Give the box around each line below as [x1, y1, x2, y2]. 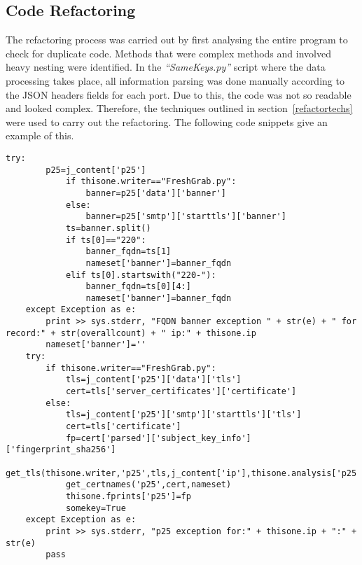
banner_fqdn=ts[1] [85, 246, 172, 257]
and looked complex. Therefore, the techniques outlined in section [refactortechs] [6, 101, 353, 116]
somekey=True [65, 503, 126, 513]
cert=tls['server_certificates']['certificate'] [65, 386, 297, 397]
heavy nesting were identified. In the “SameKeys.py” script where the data [6, 60, 326, 74]
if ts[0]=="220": [65, 235, 146, 245]
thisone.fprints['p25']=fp [65, 491, 191, 501]
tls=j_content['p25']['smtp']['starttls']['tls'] [65, 410, 302, 420]
